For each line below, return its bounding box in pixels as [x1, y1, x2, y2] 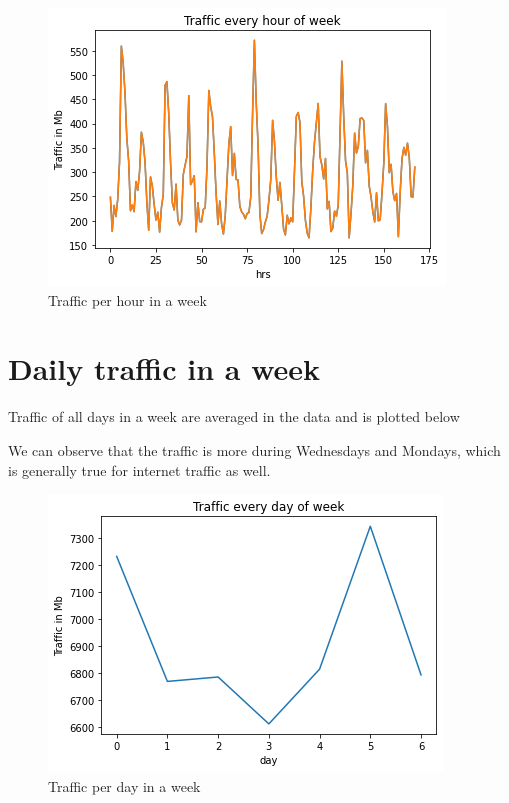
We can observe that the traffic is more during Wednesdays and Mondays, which [8, 439, 501, 460]
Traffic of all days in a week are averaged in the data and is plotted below [8, 406, 460, 427]
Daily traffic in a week [8, 348, 321, 389]
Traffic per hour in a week [48, 289, 207, 310]
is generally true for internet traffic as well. [8, 459, 271, 480]
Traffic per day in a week [48, 775, 201, 796]
